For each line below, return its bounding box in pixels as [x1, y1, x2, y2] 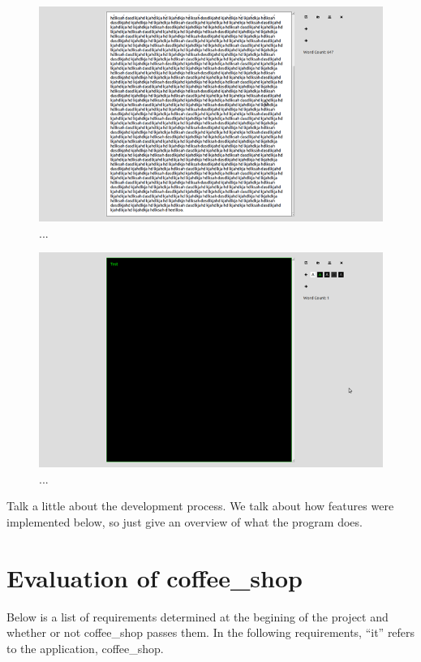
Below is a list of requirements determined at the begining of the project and [6, 608, 389, 625]
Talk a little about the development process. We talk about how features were [6, 497, 394, 514]
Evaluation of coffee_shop [6, 561, 303, 594]
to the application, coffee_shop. [6, 639, 164, 656]
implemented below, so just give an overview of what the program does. [6, 513, 363, 530]
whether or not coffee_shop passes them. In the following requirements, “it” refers [6, 624, 415, 641]
